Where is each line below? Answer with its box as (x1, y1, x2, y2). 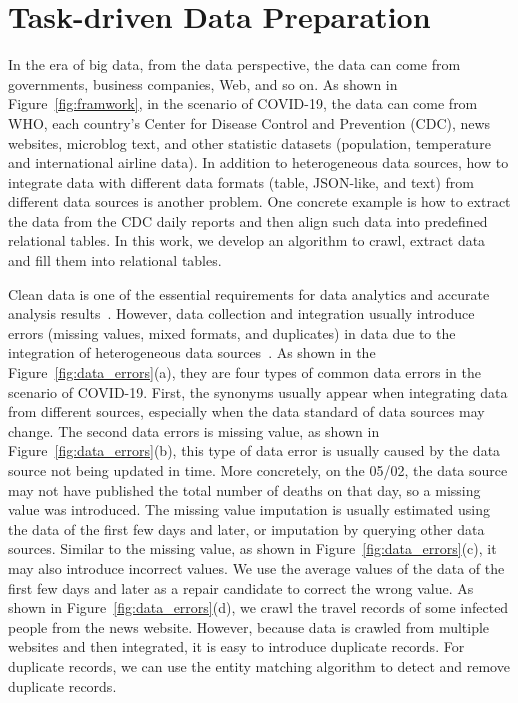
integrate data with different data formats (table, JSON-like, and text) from (8, 171, 474, 192)
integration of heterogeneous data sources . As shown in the (8, 342, 376, 363)
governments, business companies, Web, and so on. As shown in (8, 73, 398, 94)
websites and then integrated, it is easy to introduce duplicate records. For (8, 636, 465, 657)
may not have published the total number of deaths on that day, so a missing (8, 479, 481, 500)
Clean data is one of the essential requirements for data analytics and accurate (8, 283, 490, 304)
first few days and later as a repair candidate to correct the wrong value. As (8, 577, 474, 598)
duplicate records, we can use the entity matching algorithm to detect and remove (8, 655, 510, 676)
